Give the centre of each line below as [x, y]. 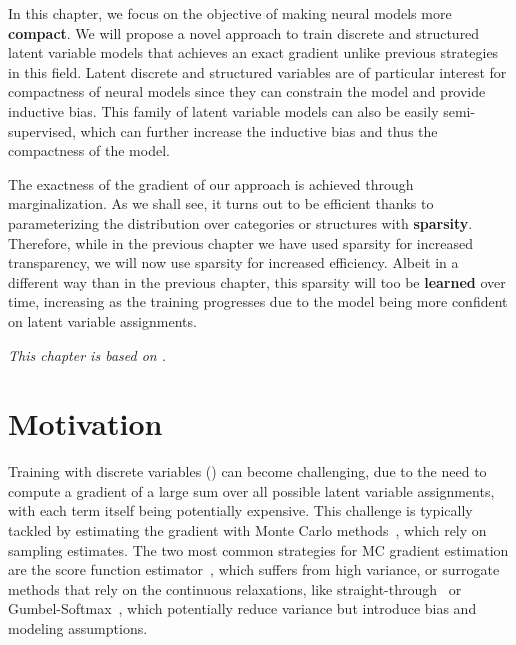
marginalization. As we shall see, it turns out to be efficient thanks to [221, 203]
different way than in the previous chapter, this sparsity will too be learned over [257, 281]
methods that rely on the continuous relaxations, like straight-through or [235, 588]
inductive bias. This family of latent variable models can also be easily [223, 110]
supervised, [42, 130]
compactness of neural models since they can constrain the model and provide [247, 91]
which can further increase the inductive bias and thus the [259, 130]
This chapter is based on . [87, 354]
